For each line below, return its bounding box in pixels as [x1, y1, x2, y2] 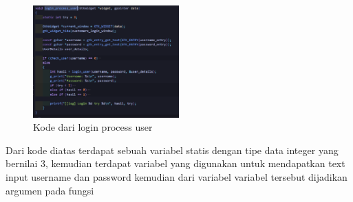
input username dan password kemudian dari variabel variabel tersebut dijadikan [6, 170, 347, 184]
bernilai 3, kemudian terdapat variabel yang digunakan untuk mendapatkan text [6, 156, 345, 171]
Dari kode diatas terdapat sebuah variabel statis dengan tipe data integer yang [6, 142, 339, 157]
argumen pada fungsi [6, 183, 94, 197]
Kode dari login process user [33, 120, 153, 134]
